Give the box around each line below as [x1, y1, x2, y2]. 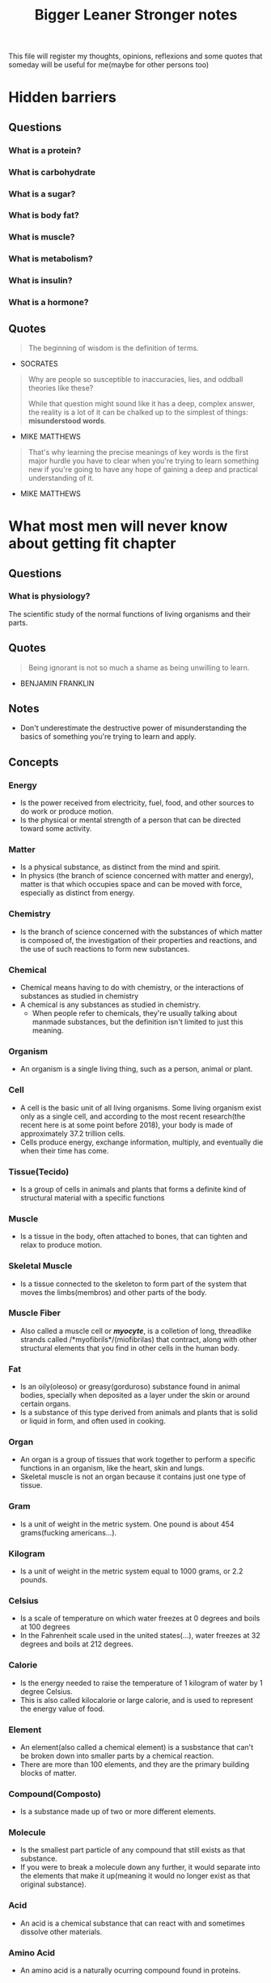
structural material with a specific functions [19, 1192, 165, 1203]
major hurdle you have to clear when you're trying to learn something [28, 456, 260, 465]
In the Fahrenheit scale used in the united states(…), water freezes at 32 [19, 1631, 260, 1641]
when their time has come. [19, 1145, 109, 1155]
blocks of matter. [19, 1768, 77, 1777]
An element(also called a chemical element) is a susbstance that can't [19, 1742, 254, 1752]
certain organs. [19, 1399, 71, 1409]
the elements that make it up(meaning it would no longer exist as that [19, 1871, 251, 1881]
